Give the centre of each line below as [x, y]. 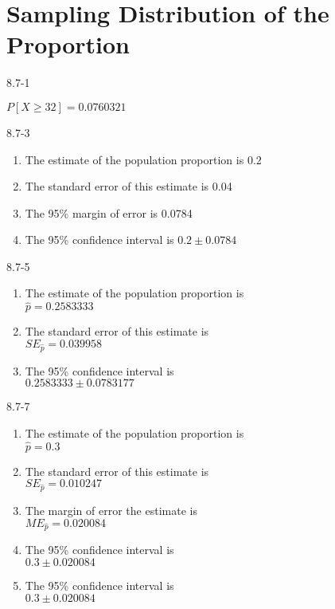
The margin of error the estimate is [111, 510]
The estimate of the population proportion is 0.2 [143, 159]
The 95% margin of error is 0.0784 [109, 212]
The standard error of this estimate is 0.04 [129, 186]
